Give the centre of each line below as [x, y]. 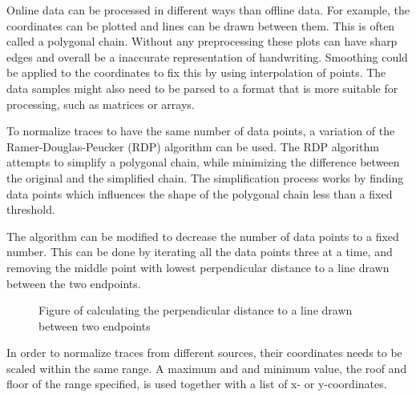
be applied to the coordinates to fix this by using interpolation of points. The [196, 72]
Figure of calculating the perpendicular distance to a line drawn [196, 310]
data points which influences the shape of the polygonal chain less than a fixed [200, 193]
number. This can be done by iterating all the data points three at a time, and [200, 252]
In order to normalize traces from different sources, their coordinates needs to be [204, 353]
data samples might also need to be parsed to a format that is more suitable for [202, 88]
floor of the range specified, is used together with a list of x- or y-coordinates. [197, 384]
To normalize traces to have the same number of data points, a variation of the [201, 131]
